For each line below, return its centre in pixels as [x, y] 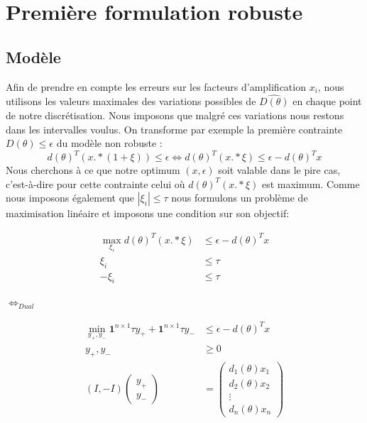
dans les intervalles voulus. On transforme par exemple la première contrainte [174, 129]
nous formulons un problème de [240, 198]
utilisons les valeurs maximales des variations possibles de [131, 101]
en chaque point [327, 101]
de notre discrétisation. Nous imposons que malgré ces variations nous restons [175, 115]
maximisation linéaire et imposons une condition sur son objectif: [148, 213]
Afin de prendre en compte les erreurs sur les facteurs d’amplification [156, 86]
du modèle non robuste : [109, 143]
